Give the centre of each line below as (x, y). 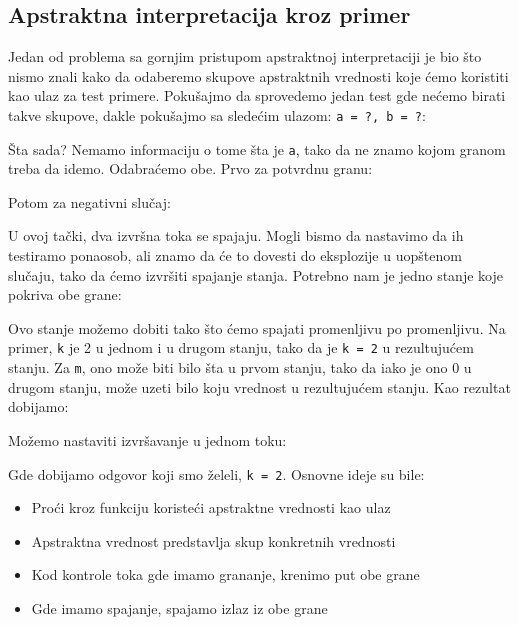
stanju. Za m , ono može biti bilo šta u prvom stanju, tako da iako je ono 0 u (240, 367)
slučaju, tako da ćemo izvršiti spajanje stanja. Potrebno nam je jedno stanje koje (255, 274)
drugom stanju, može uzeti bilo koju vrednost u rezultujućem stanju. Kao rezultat (259, 386)
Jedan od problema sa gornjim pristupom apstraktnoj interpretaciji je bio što (245, 56)
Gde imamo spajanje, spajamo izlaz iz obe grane (179, 607)
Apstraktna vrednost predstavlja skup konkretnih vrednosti (213, 540)
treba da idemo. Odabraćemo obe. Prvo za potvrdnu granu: (190, 168)
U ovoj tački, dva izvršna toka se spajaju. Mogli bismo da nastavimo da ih (236, 235)
